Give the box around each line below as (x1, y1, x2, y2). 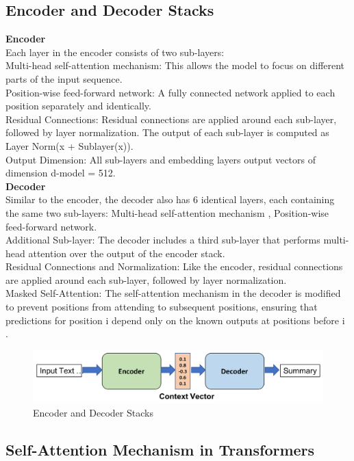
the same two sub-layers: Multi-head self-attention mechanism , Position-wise (5, 205, 329, 220)
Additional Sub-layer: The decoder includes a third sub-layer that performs (5, 233, 320, 247)
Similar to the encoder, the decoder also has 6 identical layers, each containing (5, 192, 335, 207)
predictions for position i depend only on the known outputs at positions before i (5, 313, 345, 327)
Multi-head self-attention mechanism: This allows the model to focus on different (5, 58, 345, 73)
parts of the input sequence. (5, 71, 123, 85)
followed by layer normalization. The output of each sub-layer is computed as (5, 125, 329, 140)
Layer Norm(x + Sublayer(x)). (5, 138, 134, 153)
